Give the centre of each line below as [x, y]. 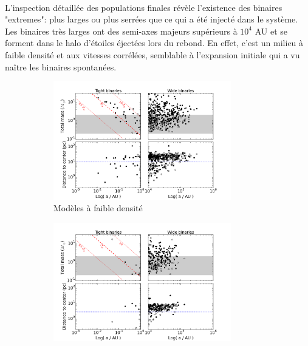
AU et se [271, 31]
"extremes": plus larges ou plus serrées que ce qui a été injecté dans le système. [152, 19]
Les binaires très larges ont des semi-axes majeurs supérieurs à [121, 31]
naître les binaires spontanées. [61, 66]
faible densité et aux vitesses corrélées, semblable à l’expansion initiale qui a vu [152, 54]
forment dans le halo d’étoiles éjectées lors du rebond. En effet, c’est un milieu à [154, 43]
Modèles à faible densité [98, 208]
